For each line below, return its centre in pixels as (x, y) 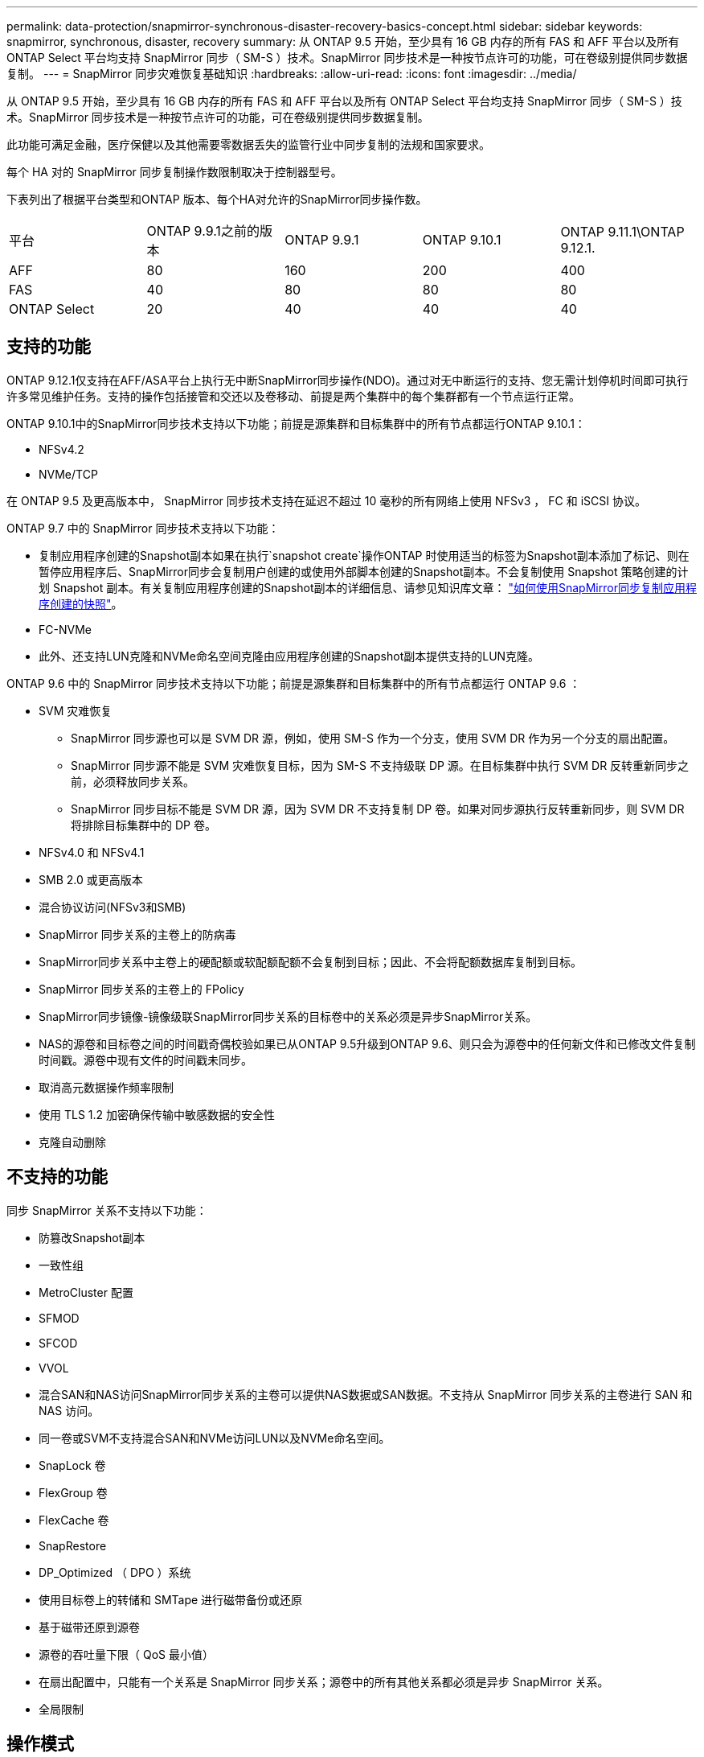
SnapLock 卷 (72, 1465)
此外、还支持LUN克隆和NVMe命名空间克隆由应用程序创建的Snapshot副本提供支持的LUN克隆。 (289, 656)
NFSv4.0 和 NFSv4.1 (92, 852)
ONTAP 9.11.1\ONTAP (622, 232)
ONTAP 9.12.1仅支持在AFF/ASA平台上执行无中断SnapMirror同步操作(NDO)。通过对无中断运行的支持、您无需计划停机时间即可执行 (348, 380)
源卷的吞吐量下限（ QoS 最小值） (126, 1654)
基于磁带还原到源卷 (89, 1627)
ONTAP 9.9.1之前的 (203, 231)
